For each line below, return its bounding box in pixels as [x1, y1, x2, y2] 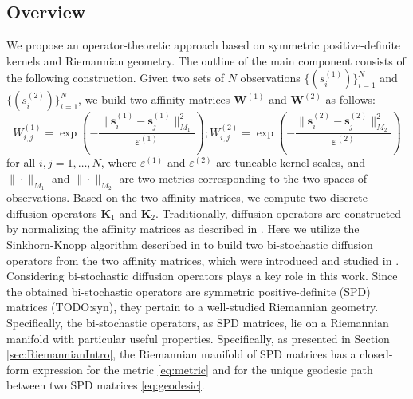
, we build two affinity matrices [78, 91, 230, 108]
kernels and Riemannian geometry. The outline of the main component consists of [6, 52, 406, 69]
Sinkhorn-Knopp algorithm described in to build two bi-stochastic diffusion [6, 235, 373, 252]
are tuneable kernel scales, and [216, 154, 366, 171]
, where [100, 154, 137, 171]
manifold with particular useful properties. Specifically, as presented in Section [6, 330, 390, 346]
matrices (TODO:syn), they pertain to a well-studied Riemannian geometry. [6, 298, 379, 315]
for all [6, 154, 36, 171]
